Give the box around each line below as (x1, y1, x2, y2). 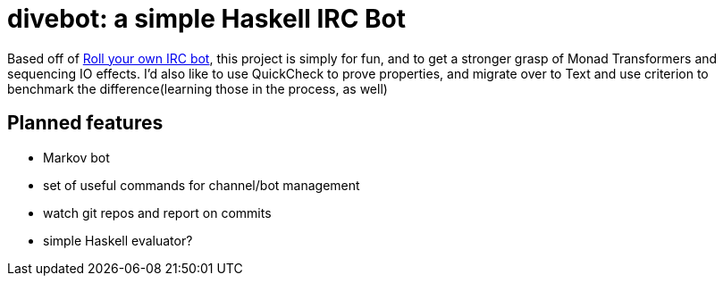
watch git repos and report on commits (43, 204, 272, 221)
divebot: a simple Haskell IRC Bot (7, 4, 407, 34)
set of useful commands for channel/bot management (43, 177, 360, 193)
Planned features (7, 112, 164, 135)
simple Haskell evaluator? (43, 232, 193, 248)
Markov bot (43, 149, 110, 165)
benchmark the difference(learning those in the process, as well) (7, 80, 388, 96)
